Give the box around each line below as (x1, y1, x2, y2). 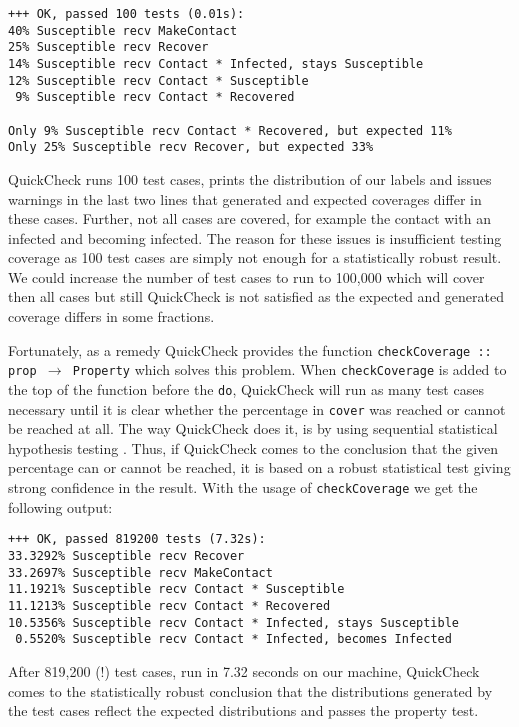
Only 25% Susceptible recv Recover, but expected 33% (8, 140, 374, 155)
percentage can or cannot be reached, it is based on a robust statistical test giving (8, 457, 511, 478)
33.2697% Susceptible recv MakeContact (8, 565, 273, 580)
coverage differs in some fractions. (8, 306, 215, 327)
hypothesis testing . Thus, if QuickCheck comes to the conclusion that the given (8, 437, 499, 458)
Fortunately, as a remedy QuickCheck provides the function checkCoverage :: (8, 339, 492, 360)
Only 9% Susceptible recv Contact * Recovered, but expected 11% (8, 123, 452, 138)
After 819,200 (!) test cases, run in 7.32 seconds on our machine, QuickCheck (8, 660, 480, 681)
